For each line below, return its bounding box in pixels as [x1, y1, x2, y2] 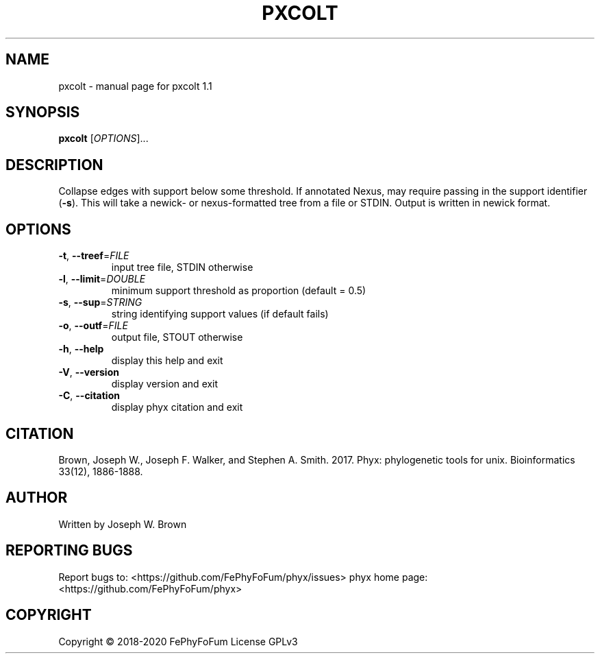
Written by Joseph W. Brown [58, 518, 187, 530]
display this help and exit [111, 355, 223, 367]
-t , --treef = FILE [58, 250, 129, 262]
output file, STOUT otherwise [111, 331, 243, 344]
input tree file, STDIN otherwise [111, 261, 253, 274]
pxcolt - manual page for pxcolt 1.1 [58, 80, 212, 92]
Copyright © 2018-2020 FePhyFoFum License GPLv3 [58, 635, 298, 647]
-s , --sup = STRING [58, 296, 142, 309]
